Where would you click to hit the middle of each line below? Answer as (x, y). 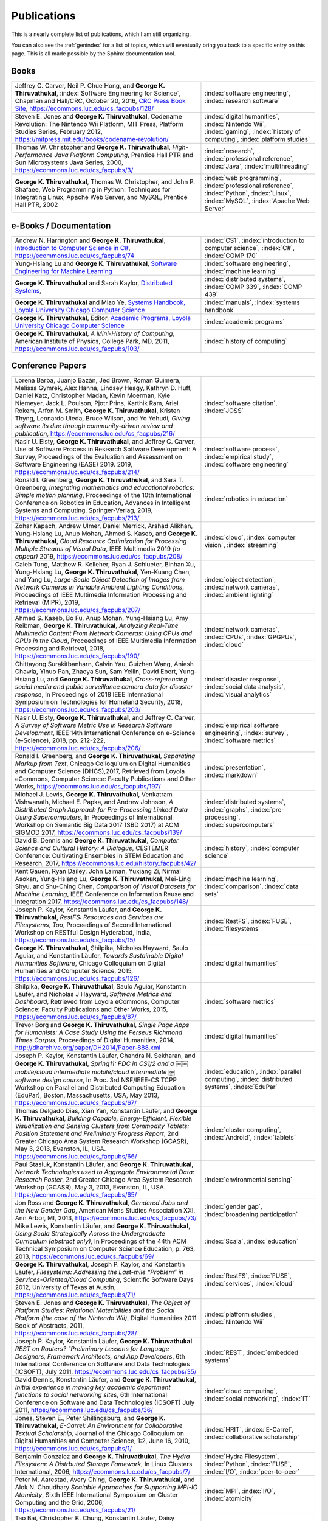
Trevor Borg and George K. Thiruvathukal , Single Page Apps (102, 1025)
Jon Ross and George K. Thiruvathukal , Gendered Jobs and (101, 1203)
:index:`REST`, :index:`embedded (251, 1352)
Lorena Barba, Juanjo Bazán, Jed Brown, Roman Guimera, (98, 380)
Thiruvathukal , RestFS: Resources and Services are (89, 917)
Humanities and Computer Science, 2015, (74, 971)
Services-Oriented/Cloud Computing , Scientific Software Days (104, 1279)
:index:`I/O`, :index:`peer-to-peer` (252, 1472)
